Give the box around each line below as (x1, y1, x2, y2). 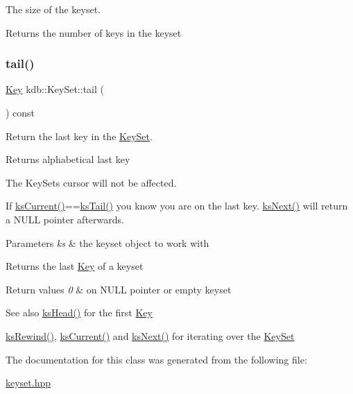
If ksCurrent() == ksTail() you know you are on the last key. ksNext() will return (6, 198, 348, 213)
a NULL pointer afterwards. (6, 212, 124, 226)
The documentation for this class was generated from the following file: (6, 352, 307, 366)
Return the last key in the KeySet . (6, 128, 153, 143)
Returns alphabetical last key (6, 152, 130, 166)
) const (6, 105, 35, 119)
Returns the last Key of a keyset (6, 259, 144, 273)
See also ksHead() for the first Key (6, 305, 153, 320)
